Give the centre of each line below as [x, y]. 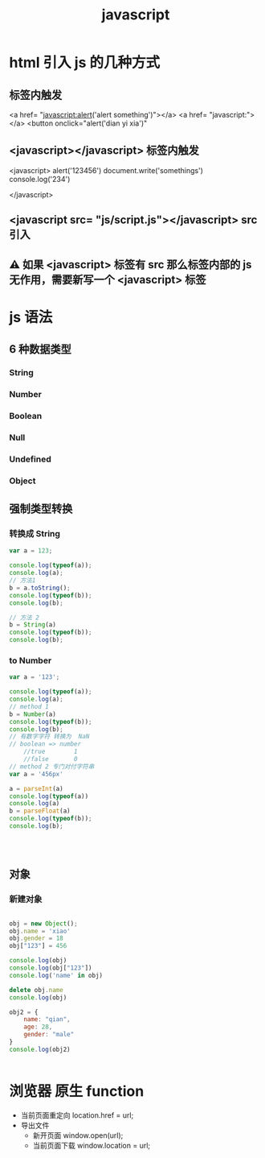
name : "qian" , [47, 1019]
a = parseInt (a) [36, 788]
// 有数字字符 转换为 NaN [49, 737]
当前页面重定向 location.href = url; [77, 1115]
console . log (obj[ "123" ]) [51, 968]
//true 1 [51, 752]
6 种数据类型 [40, 349]
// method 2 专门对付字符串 [52, 767]
